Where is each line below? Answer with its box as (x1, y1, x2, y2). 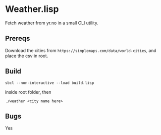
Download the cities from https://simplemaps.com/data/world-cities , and (5, 47, 157, 53)
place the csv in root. (5, 53, 49, 59)
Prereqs (5, 34, 30, 43)
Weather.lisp (5, 3, 59, 15)
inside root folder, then (5, 89, 52, 95)
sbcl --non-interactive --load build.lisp (5, 80, 94, 85)
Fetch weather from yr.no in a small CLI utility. (5, 20, 99, 26)
